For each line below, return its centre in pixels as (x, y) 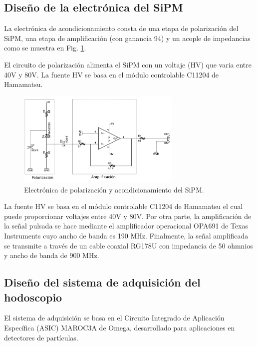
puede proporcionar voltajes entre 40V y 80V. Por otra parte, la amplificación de (128, 216)
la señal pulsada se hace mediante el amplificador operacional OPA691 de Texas (126, 226)
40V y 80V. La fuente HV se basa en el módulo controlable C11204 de (112, 74)
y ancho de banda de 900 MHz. (52, 255)
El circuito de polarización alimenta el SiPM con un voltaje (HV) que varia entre (128, 64)
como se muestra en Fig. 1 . (45, 48)
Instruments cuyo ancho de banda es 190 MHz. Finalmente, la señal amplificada (126, 236)
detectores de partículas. (41, 337)
